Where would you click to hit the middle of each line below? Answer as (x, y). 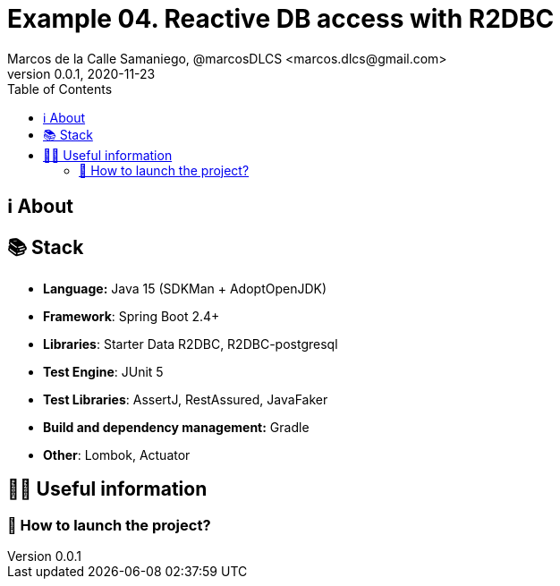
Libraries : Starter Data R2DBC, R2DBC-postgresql (191, 344)
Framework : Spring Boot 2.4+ (132, 317)
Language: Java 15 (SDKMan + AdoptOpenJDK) (185, 289)
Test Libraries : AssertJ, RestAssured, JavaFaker (186, 400)
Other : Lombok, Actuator (117, 455)
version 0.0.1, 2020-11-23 (81, 73)
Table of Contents (60, 89)
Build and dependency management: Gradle (176, 428)
